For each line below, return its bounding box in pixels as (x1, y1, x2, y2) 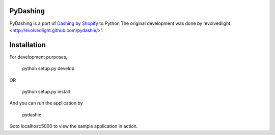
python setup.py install (22, 88, 70, 94)
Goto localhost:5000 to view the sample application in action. (9, 123, 138, 129)
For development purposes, (9, 54, 68, 60)
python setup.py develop (22, 65, 75, 72)
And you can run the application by (9, 100, 84, 106)
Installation (9, 41, 46, 49)
